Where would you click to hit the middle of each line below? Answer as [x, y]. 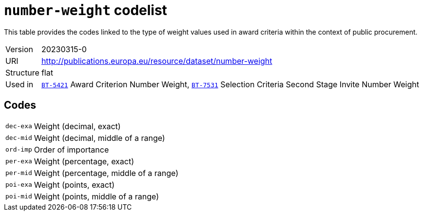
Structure [22, 72]
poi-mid [19, 196]
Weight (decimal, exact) [77, 126]
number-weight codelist [86, 10]
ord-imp [19, 150]
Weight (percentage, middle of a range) [106, 173]
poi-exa [19, 185]
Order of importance [71, 149]
